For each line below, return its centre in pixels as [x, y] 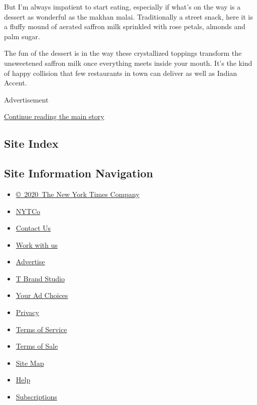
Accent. [16, 83]
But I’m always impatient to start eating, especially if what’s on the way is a [122, 7]
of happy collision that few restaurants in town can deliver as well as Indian [121, 73]
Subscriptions [36, 397]
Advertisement [26, 99]
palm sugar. [22, 36]
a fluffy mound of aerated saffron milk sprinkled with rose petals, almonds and [125, 26]
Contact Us [33, 228]
